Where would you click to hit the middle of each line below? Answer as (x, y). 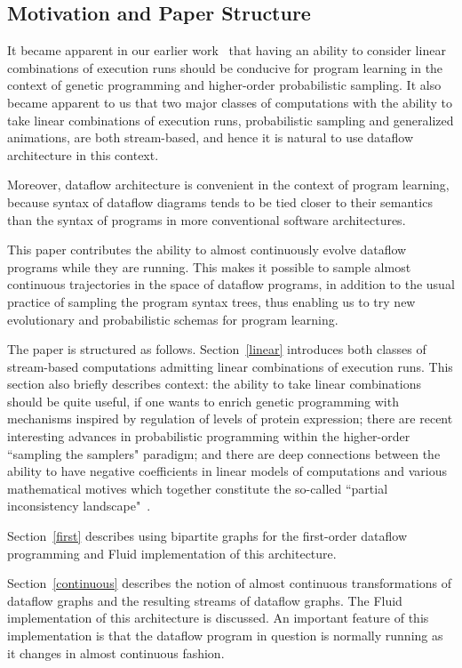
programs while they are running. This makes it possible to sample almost (209, 266)
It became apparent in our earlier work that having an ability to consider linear (227, 50)
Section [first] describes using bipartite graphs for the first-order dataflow (207, 536)
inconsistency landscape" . (79, 506)
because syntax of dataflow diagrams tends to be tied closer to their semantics (220, 201)
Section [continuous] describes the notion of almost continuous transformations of (230, 583)
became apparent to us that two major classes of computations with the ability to (230, 102)
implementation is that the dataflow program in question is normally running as (225, 636)
